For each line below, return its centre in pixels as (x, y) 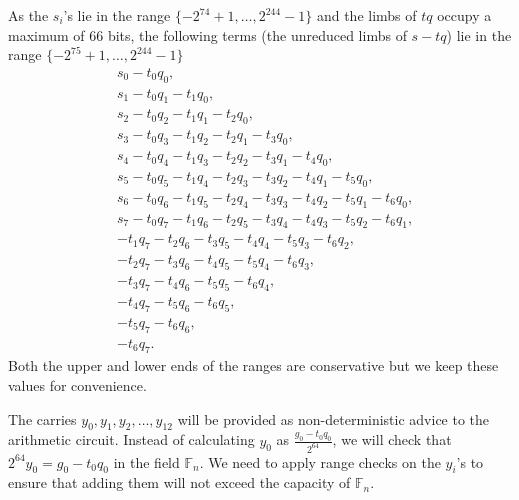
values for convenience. (77, 384)
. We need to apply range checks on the (320, 461)
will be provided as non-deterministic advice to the (333, 418)
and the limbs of (366, 15)
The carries (42, 418)
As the (28, 15)
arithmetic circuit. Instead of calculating (131, 439)
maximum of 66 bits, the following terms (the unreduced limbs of (207, 34)
